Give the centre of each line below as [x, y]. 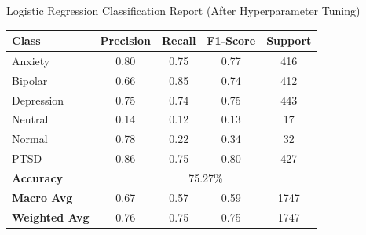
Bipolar [30, 80]
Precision [126, 40]
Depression [38, 99]
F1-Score [231, 40]
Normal [30, 139]
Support [289, 40]
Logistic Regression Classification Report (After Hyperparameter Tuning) [183, 10]
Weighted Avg [51, 217]
